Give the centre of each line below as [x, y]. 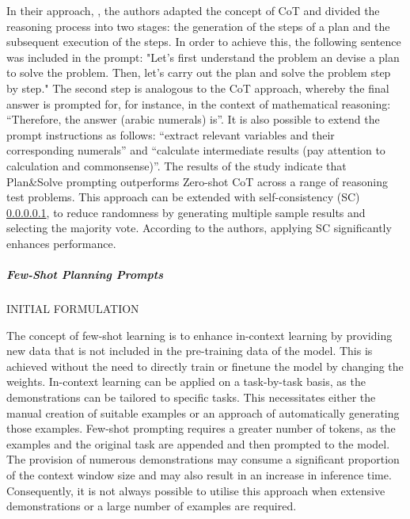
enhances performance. [61, 243]
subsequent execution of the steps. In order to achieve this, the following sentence [204, 42]
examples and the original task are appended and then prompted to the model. [198, 443]
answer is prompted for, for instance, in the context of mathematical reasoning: [199, 103]
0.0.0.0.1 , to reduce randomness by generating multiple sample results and [186, 212]
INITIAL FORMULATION [73, 309]
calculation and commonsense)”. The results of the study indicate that [177, 165]
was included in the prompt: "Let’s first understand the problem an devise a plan [203, 57]
